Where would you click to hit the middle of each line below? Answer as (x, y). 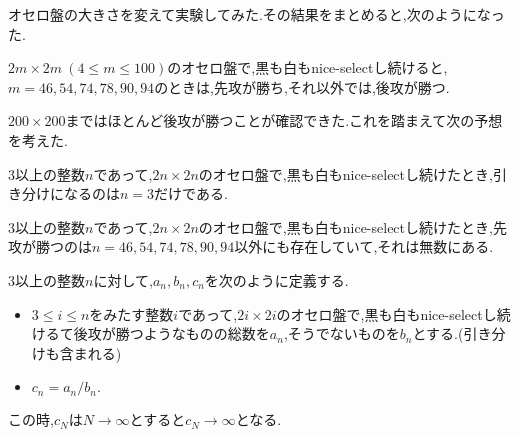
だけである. (191, 193)
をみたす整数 (131, 313)
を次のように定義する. (276, 279)
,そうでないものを (341, 333)
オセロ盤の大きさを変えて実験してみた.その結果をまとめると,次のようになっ (256, 14)
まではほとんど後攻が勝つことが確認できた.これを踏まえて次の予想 (284, 120)
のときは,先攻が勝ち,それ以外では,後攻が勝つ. (302, 86)
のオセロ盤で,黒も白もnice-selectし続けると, (307, 67)
